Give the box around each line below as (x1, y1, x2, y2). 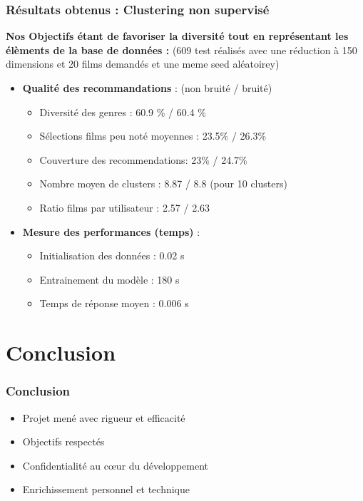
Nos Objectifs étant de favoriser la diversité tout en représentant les (6, 29, 349, 43)
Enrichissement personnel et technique (22, 482, 190, 497)
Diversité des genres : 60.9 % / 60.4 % (39, 104, 206, 119)
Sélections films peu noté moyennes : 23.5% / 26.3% (39, 128, 267, 143)
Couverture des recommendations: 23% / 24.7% (39, 152, 247, 167)
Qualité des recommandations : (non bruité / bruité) (22, 81, 272, 95)
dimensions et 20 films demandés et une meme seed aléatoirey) (6, 56, 280, 71)
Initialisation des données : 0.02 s (39, 248, 185, 263)
